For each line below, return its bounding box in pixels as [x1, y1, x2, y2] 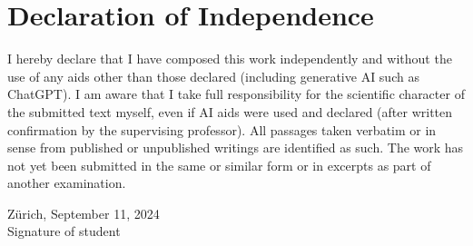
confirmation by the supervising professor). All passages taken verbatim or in [7, 120, 437, 139]
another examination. [7, 173, 126, 192]
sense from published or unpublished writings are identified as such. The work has [7, 138, 464, 157]
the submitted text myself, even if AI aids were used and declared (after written [7, 102, 453, 121]
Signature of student [7, 221, 121, 241]
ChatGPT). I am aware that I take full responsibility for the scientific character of [7, 84, 465, 103]
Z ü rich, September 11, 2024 [7, 203, 160, 222]
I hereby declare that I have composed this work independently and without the [7, 49, 452, 68]
